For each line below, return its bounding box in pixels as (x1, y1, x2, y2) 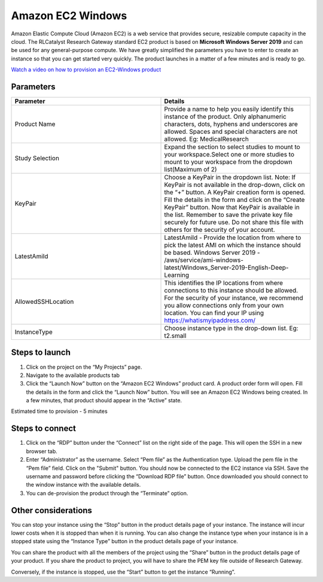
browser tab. (26, 447, 58, 455)
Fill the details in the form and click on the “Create (164, 195, 305, 204)
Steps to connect (11, 423, 76, 434)
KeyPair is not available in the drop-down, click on (164, 180, 305, 189)
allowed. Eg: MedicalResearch (164, 135, 249, 143)
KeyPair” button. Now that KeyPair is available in (164, 203, 300, 212)
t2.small (164, 331, 187, 340)
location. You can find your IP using (164, 309, 264, 317)
